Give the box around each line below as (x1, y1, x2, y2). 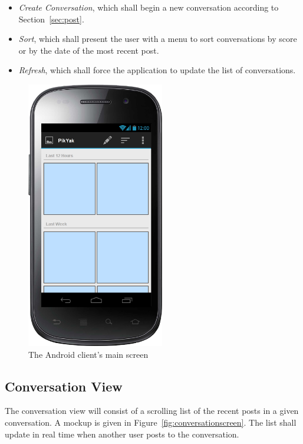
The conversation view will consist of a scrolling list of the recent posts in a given (5, 404, 299, 417)
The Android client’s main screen (28, 348, 149, 360)
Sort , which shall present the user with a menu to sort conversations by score (18, 32, 297, 45)
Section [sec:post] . (18, 12, 84, 25)
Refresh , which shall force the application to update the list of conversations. (18, 64, 296, 76)
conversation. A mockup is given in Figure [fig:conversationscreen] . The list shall (5, 416, 297, 429)
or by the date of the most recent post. (18, 44, 159, 56)
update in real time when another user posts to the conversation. (5, 427, 239, 440)
